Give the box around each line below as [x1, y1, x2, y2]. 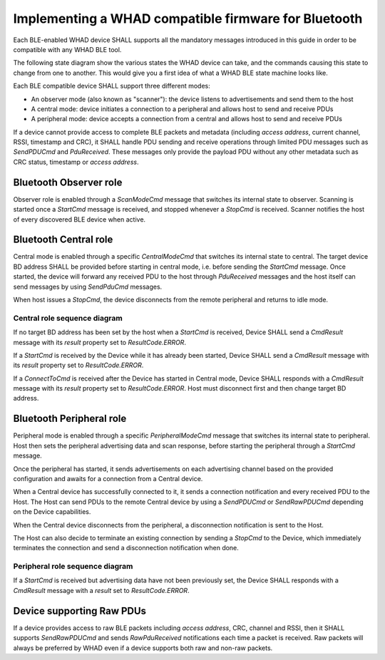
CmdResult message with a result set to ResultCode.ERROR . [13, 586, 190, 594]
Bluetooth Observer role [13, 176, 123, 188]
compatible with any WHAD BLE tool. [13, 45, 122, 53]
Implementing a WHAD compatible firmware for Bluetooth [13, 11, 363, 26]
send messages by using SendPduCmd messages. [13, 282, 163, 291]
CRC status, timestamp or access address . [13, 158, 139, 166]
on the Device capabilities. [13, 507, 91, 516]
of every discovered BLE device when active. [13, 215, 146, 224]
